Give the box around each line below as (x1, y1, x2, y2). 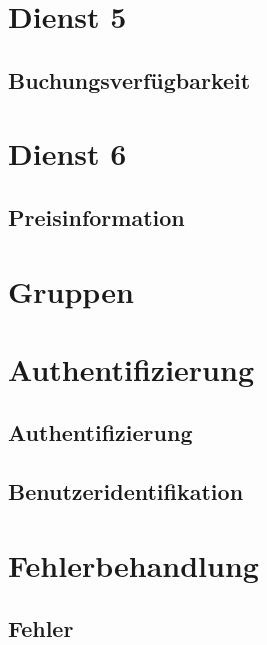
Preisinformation (8, 201, 185, 232)
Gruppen (8, 270, 134, 311)
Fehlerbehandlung (8, 544, 259, 585)
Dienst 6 (8, 133, 127, 174)
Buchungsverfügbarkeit (8, 64, 251, 95)
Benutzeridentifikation (8, 476, 244, 507)
